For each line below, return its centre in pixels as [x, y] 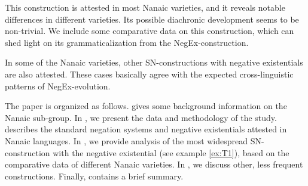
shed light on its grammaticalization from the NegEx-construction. [127, 42]
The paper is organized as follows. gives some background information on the [146, 106]
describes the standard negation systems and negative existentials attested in [146, 129]
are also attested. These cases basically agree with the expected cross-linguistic [149, 74]
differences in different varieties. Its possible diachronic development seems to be [152, 19]
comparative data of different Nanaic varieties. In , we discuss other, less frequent [154, 164]
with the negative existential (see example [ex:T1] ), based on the [171, 152]
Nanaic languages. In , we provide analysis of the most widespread [126, 140]
